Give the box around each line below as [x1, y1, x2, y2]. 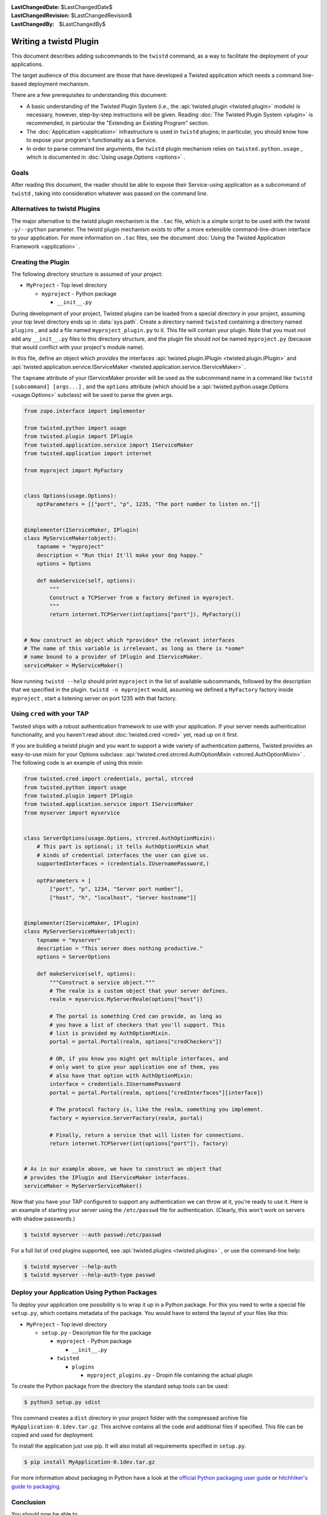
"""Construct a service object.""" [49, 979, 156, 986]
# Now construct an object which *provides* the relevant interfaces [24, 636, 235, 644]
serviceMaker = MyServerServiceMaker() [24, 1182, 142, 1189]
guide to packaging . [11, 1482, 61, 1490]
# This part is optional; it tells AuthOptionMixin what [36, 843, 210, 850]
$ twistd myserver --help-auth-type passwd [24, 1271, 156, 1279]
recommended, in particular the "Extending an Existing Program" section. [26, 119, 210, 127]
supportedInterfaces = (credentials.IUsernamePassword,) [36, 861, 210, 867]
